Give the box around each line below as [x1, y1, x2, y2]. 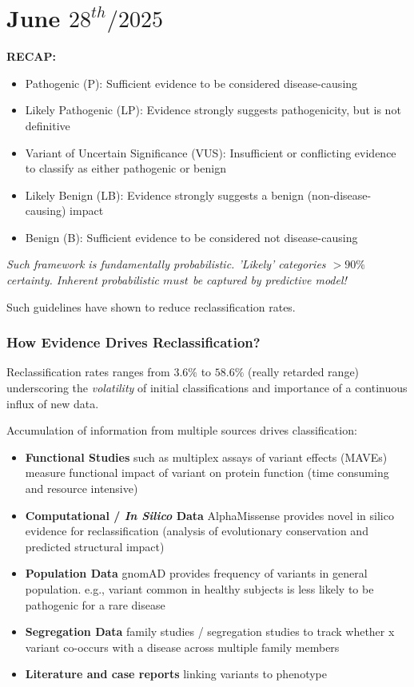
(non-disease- [307, 186, 372, 203]
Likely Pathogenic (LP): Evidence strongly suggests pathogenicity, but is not [25, 101, 401, 118]
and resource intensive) [25, 480, 138, 497]
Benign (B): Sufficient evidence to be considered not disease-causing [25, 228, 358, 245]
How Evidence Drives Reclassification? [6, 332, 261, 352]
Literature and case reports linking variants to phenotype [25, 665, 327, 682]
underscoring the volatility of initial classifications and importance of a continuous [6, 379, 408, 396]
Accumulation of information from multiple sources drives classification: [6, 422, 357, 439]
